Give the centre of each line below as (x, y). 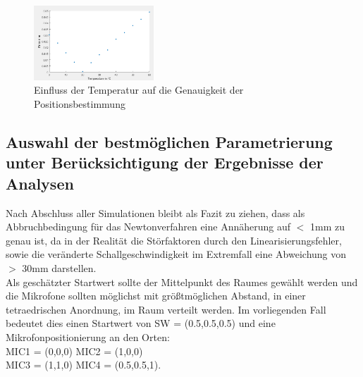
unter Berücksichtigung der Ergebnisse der (165, 162)
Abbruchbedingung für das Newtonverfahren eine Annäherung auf (148, 227)
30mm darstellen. (59, 267)
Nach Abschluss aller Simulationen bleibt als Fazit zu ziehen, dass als (155, 212)
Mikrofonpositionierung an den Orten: (88, 336)
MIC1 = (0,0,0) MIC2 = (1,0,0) (74, 351)
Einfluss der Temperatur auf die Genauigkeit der (139, 90)
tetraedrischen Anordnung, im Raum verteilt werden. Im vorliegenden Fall (166, 309)
